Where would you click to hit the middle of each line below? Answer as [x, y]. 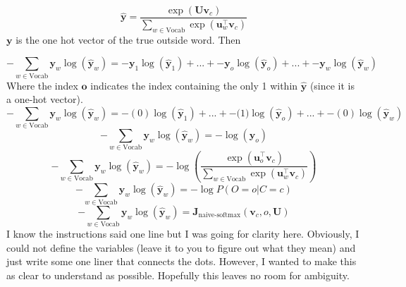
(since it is [332, 85]
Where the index [42, 85]
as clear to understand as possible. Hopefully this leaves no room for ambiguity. [178, 275]
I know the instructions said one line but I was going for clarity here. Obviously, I [183, 234]
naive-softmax [220, 215]
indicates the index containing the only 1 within [194, 85]
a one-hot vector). [45, 99]
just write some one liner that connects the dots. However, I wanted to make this [182, 261]
